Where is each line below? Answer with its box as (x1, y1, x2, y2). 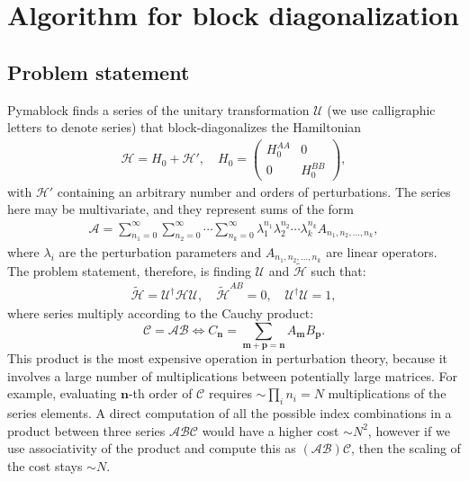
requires (208, 384, 252, 403)
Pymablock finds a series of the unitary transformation (7, 100, 310, 119)
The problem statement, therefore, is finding (7, 261, 251, 280)
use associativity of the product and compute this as (7, 439, 296, 458)
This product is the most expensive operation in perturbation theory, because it (7, 349, 448, 368)
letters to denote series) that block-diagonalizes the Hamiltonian (7, 118, 362, 137)
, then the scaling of (351, 439, 461, 458)
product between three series (7, 421, 166, 440)
